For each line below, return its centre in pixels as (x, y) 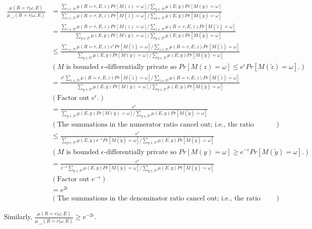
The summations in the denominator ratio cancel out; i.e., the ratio (159, 198)
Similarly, (18, 216)
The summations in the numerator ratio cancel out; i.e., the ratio (156, 125)
